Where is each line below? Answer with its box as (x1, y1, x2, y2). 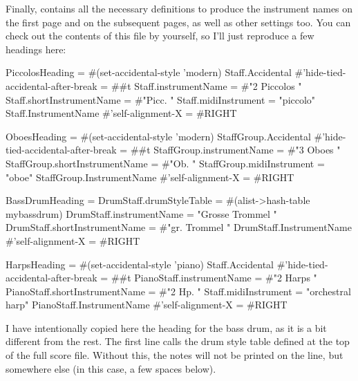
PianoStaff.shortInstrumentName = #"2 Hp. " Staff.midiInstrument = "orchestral (6, 284, 351, 298)
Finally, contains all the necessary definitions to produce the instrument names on (6, 1, 353, 15)
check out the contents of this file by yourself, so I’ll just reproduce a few (6, 28, 314, 43)
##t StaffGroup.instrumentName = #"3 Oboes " (130, 142, 341, 157)
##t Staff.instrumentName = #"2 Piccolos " (111, 78, 302, 93)
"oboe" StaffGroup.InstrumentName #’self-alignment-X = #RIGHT (6, 169, 294, 184)
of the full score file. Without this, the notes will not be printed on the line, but (6, 348, 343, 362)
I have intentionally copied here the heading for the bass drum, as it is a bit (6, 320, 327, 335)
